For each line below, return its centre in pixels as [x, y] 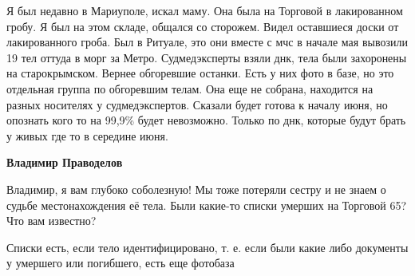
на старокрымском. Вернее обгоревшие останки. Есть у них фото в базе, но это [200, 73]
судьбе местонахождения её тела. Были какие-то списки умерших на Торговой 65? [207, 205]
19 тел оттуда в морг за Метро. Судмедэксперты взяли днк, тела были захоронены [207, 57]
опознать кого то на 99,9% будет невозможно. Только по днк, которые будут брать [206, 120]
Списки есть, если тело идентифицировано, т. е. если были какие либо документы [207, 247]
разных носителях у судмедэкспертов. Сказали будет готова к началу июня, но [197, 104]
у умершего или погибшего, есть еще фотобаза [121, 263]
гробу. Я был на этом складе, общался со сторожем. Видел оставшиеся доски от [203, 26]
